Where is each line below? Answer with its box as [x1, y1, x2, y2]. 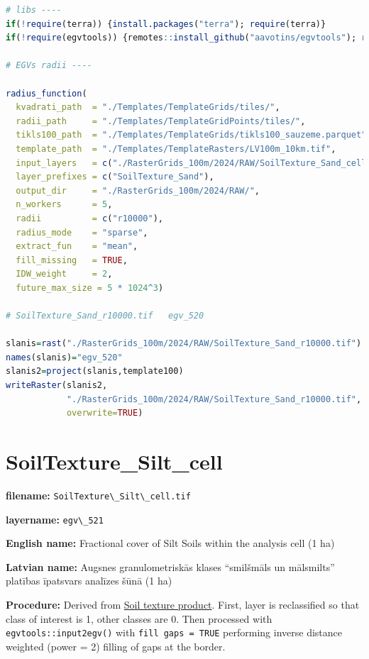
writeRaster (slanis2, [6, 380, 108, 391]
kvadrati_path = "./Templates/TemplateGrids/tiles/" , [16, 102, 280, 113]
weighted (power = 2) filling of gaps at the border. [6, 638, 226, 653]
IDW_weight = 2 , [16, 269, 113, 279]
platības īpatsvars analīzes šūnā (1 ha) [6, 573, 172, 588]
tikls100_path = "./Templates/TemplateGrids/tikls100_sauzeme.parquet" [16, 130, 367, 140]
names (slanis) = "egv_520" [6, 352, 123, 362]
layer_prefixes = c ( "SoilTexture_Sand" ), [16, 172, 214, 182]
